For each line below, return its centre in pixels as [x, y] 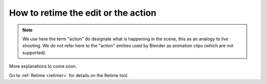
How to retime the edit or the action [83, 13]
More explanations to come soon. [43, 66]
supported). [34, 53]
